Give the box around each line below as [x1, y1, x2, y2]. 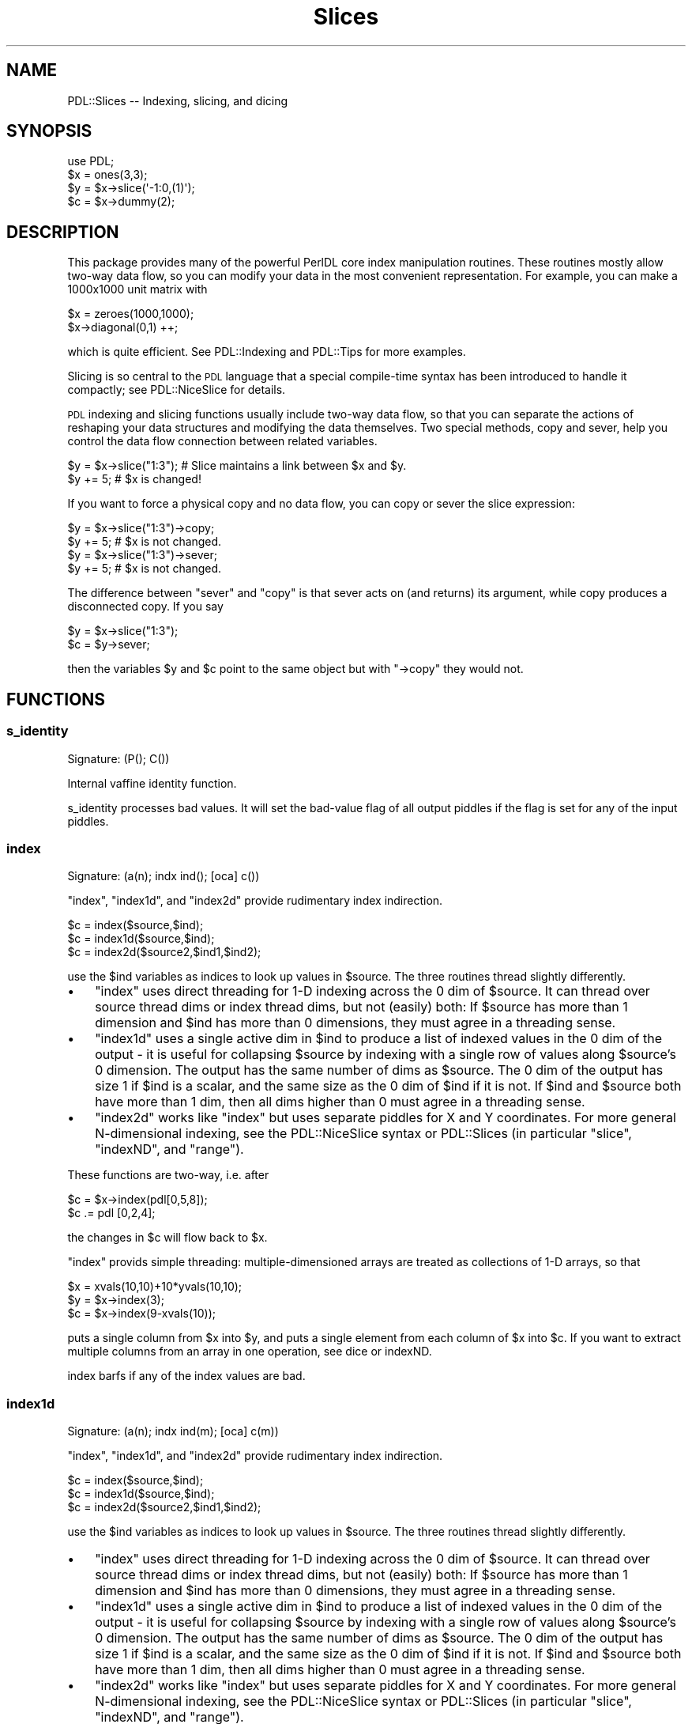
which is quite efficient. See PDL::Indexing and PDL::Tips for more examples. [67, 345, 466, 359]
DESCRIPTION [6, 221, 119, 242]
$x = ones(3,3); [67, 168, 148, 182]
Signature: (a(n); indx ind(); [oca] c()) [67, 869, 260, 883]
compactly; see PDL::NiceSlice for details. [67, 383, 286, 397]
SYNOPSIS [6, 121, 92, 142]
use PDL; [67, 154, 115, 168]
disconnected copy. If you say [67, 599, 224, 614]
